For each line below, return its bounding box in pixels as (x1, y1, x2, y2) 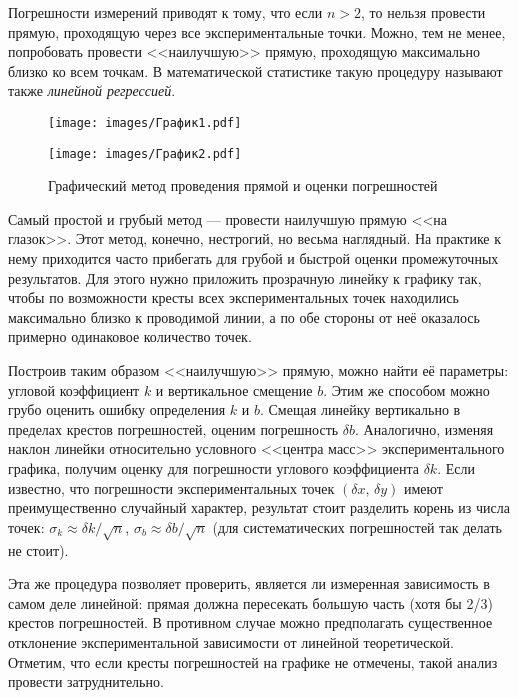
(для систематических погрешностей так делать (212, 516, 502, 537)
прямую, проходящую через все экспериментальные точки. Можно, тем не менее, (8, 21, 506, 42)
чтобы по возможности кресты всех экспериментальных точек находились (8, 287, 459, 308)
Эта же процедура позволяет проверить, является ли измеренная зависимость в (8, 573, 490, 594)
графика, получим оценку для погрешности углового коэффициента (8, 458, 419, 478)
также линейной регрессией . (8, 80, 176, 101)
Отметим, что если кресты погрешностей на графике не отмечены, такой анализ (8, 651, 498, 672)
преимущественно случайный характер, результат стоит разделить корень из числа (8, 497, 510, 518)
